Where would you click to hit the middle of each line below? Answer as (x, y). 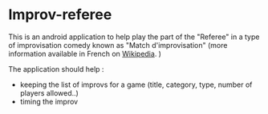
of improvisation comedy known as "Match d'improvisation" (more (118, 45)
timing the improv (49, 101)
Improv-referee (60, 15)
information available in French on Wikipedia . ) (85, 53)
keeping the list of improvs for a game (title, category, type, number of (136, 85)
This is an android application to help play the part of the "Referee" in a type (134, 37)
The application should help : (56, 69)
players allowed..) (49, 92)
